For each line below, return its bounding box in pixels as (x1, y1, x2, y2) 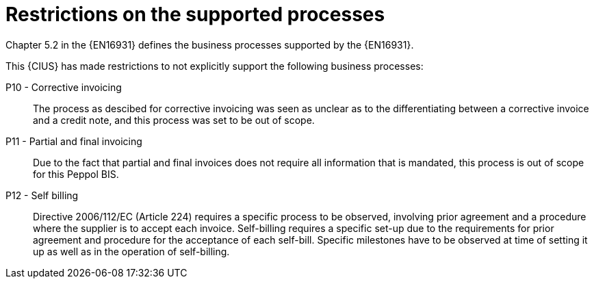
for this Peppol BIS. (33, 168, 119, 180)
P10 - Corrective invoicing (5, 81, 122, 93)
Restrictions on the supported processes (5, 3, 385, 26)
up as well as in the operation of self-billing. (33, 245, 230, 257)
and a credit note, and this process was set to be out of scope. (33, 114, 315, 126)
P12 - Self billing (5, 189, 79, 201)
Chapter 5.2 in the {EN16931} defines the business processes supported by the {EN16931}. (5, 38, 414, 51)
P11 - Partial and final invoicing (5, 135, 142, 147)
